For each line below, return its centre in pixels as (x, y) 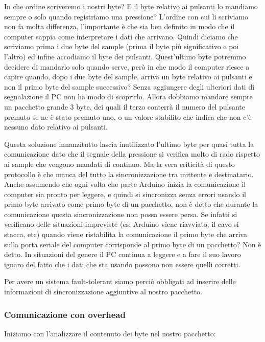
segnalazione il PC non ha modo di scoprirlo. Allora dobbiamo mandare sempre (128, 97)
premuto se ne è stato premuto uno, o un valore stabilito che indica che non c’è (128, 116)
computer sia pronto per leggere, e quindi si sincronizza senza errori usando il (125, 194)
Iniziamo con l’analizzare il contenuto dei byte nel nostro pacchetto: (110, 333)
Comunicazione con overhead (65, 314)
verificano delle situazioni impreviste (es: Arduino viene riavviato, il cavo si (122, 224)
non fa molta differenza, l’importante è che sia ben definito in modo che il (119, 26)
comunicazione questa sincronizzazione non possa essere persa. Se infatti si (121, 214)
